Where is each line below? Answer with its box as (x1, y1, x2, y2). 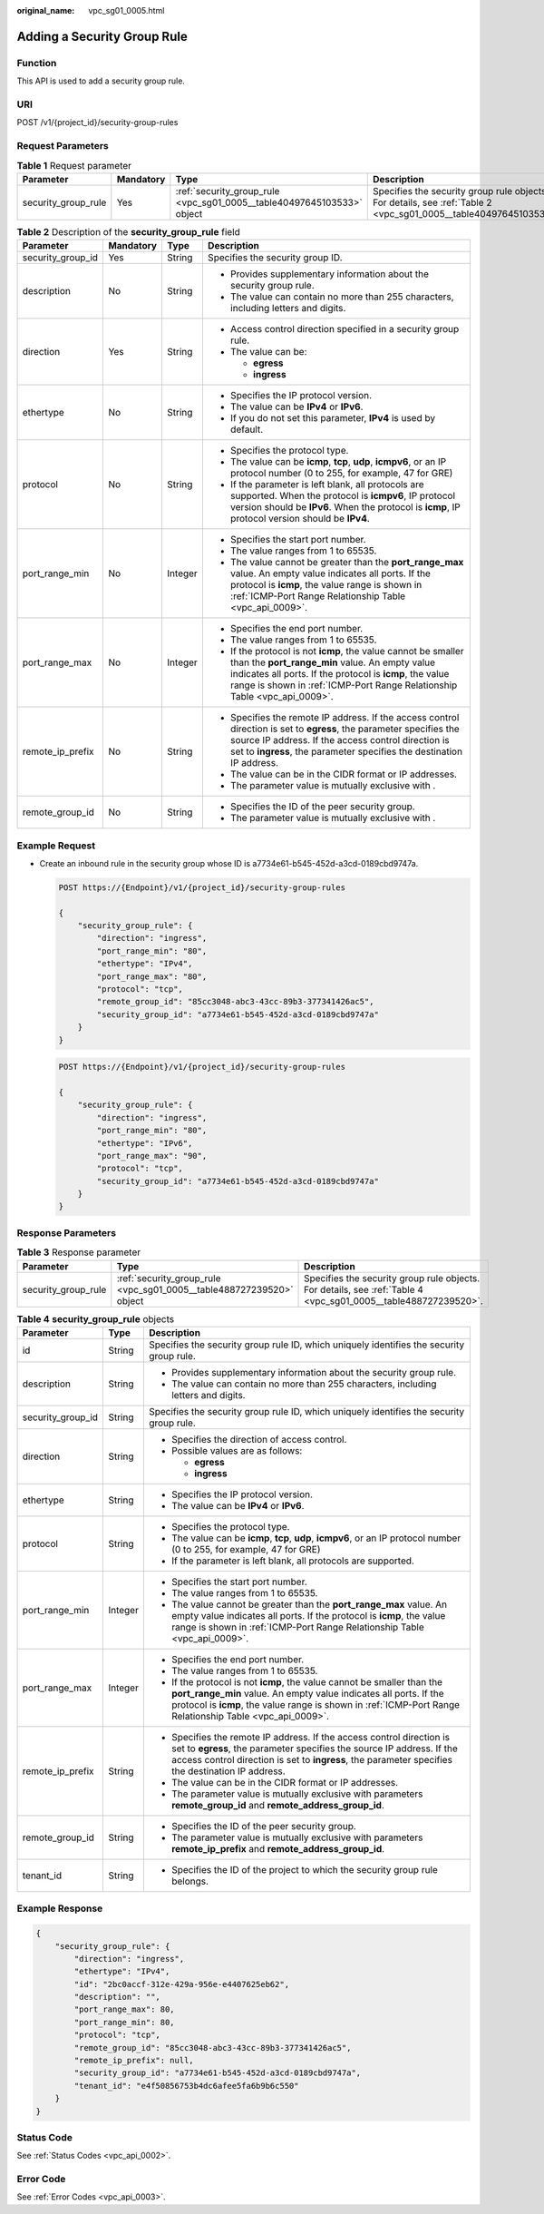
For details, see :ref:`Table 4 (304, 1283, 423, 1296)
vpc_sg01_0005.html (88, 5, 165, 15)
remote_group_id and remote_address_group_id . (170, 1798, 385, 1811)
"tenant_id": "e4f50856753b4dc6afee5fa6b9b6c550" (73, 2081, 299, 2091)
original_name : (16, 5, 75, 15)
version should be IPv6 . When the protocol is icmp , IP (229, 501, 461, 514)
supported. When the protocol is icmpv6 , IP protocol (229, 490, 456, 503)
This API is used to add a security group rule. (16, 75, 186, 86)
